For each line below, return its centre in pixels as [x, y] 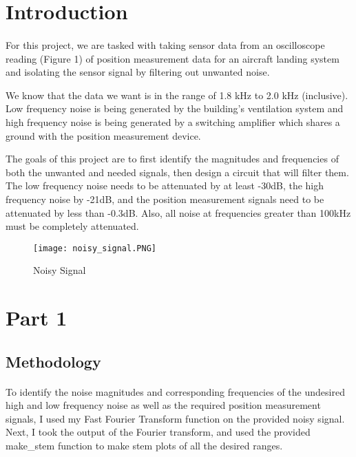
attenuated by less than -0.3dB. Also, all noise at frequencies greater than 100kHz [178, 212]
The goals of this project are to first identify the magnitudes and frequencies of [172, 159]
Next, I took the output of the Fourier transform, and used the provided [158, 432]
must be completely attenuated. [72, 226]
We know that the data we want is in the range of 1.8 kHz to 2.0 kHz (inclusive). [177, 95]
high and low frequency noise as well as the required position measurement [163, 405]
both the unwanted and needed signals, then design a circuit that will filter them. [177, 172]
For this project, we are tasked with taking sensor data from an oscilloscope [165, 44]
